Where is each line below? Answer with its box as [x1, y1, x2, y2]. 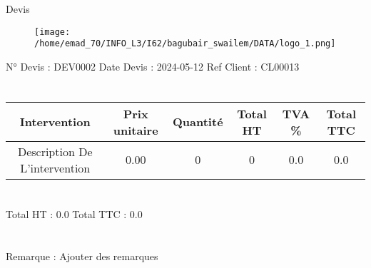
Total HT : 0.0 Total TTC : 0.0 [6, 206, 143, 221]
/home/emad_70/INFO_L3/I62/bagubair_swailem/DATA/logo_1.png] [34, 38, 336, 49]
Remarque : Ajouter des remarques [6, 248, 158, 263]
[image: [34, 26, 71, 37]
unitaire [113, 121, 158, 138]
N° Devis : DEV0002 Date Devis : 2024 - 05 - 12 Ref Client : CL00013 [6, 58, 300, 73]
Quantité [173, 113, 223, 130]
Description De [17, 143, 93, 160]
